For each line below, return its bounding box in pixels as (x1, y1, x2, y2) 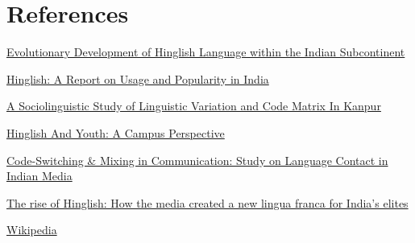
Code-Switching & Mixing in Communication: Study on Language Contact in (6, 151, 388, 168)
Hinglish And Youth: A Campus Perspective (6, 124, 225, 141)
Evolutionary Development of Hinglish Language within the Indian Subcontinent (6, 43, 405, 60)
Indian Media (6, 167, 73, 184)
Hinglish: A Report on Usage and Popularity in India (6, 70, 269, 87)
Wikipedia (6, 221, 57, 238)
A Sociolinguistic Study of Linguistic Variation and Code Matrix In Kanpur (6, 97, 381, 114)
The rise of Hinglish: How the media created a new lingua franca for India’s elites (6, 194, 409, 211)
